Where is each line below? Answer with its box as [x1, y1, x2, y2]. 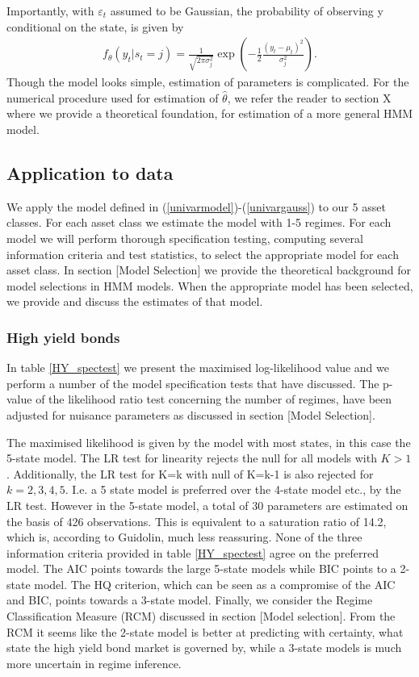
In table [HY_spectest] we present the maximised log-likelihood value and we [6, 359, 389, 376]
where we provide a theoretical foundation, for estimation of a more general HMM [6, 105, 413, 122]
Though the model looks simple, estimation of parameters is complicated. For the [6, 73, 409, 90]
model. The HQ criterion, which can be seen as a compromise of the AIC [34, 575, 396, 592]
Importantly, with [6, 2, 94, 19]
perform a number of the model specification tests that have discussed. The [6, 374, 379, 391]
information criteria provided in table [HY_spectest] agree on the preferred [6, 544, 379, 561]
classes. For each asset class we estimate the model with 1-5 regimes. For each [6, 214, 392, 231]
